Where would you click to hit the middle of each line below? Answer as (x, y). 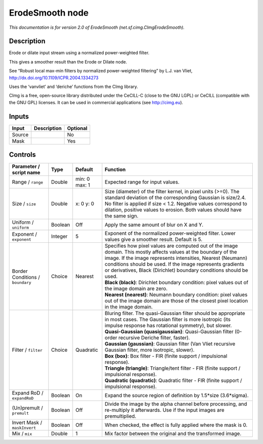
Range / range (28, 182)
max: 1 (83, 185)
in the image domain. (129, 307)
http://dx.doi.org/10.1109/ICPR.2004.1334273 (54, 78)
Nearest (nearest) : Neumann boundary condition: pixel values (176, 295)
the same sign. (122, 216)
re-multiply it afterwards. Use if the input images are (165, 410)
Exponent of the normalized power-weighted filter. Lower (170, 233)
